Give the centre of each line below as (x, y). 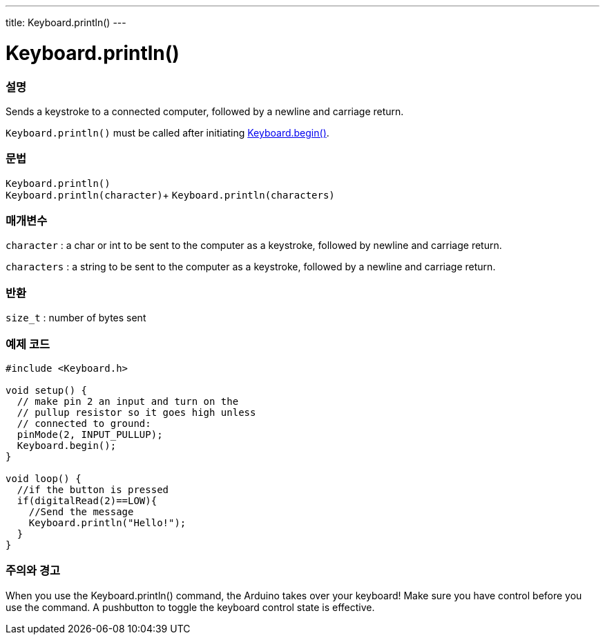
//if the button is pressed (93, 489)
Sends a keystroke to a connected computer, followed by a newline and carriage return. (205, 111)
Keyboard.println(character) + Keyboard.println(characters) (170, 194)
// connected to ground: (84, 423)
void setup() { (47, 390)
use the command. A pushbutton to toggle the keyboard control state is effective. (190, 607)
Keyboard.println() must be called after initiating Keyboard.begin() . (167, 132)
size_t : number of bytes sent (76, 318)
